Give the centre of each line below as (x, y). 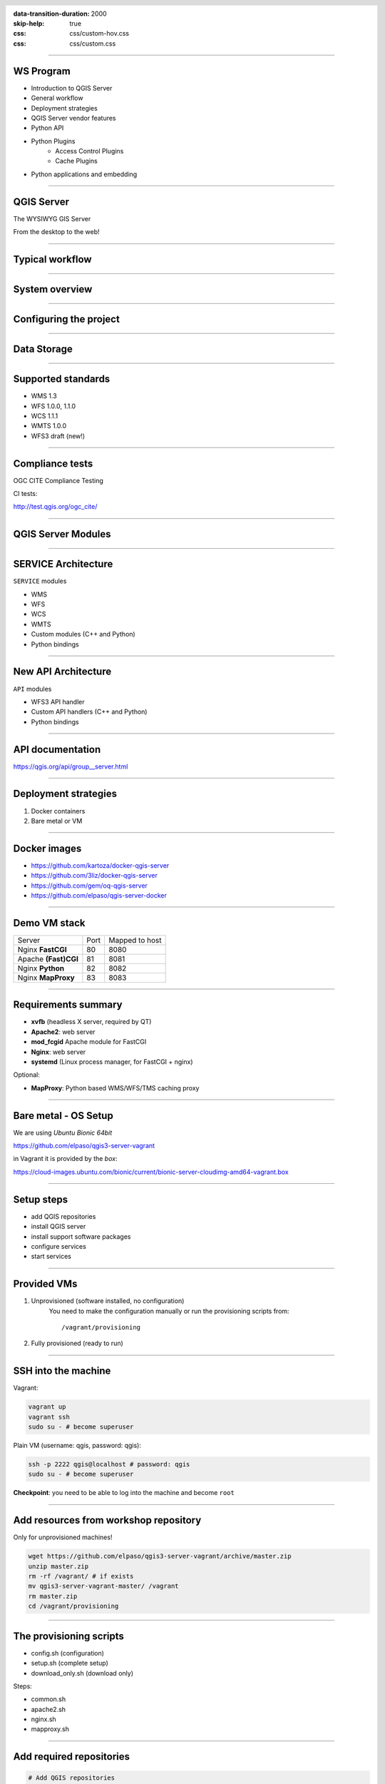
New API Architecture (62, 672)
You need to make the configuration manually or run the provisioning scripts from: (169, 1311)
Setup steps (40, 1199)
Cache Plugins (76, 161)
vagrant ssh (49, 1417)
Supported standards (62, 379)
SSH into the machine (62, 1371)
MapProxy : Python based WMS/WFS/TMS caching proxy (115, 1088)
